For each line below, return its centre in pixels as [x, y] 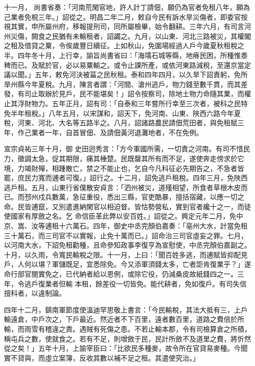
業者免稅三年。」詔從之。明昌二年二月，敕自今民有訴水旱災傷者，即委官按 [129, 16]
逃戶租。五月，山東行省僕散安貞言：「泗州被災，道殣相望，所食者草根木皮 [122, 187]
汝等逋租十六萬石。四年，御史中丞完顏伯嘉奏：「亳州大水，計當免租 [139, 226]
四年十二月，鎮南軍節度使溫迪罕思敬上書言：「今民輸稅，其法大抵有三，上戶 [126, 309]
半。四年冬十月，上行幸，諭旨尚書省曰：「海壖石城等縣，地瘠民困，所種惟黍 [126, 55]
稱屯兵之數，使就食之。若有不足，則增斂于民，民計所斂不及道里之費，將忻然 [127, 338]
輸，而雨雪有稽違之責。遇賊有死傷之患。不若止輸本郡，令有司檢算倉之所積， [127, 329]
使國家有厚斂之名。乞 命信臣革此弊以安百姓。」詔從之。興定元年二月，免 [120, 216]
